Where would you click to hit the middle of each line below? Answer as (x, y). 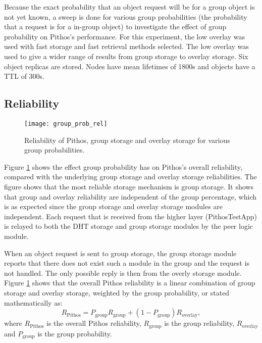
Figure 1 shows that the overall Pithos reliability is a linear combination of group (130, 283)
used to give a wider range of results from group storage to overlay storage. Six (126, 56)
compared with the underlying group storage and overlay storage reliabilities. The (130, 177)
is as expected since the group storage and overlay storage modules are (114, 206)
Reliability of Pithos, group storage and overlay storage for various (127, 140)
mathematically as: (33, 302)
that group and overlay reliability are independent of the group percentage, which (130, 196)
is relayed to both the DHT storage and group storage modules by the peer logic (129, 226)
